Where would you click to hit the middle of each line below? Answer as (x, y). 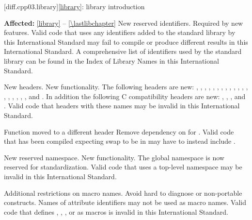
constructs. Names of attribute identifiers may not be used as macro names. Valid (125, 202)
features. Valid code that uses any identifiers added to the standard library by (120, 32)
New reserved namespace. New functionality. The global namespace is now (114, 157)
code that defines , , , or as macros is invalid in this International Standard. (116, 212)
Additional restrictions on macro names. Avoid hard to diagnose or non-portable (123, 193)
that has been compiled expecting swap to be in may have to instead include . (120, 141)
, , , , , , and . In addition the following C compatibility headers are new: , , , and (125, 96)
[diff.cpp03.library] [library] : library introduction (74, 6)
